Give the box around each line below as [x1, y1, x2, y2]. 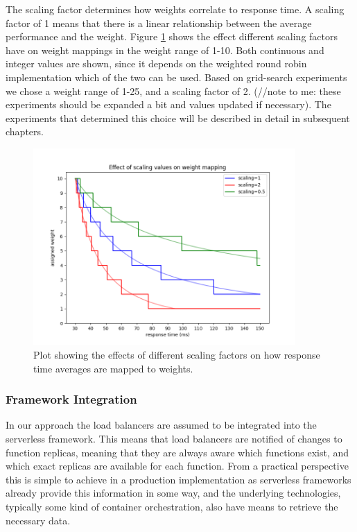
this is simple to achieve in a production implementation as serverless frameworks [6, 472, 351, 486]
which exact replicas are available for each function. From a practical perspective [6, 458, 349, 473]
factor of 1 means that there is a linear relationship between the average [6, 15, 312, 30]
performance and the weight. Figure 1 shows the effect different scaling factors [6, 29, 338, 44]
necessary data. [6, 513, 71, 527]
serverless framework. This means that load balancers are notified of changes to [6, 431, 342, 445]
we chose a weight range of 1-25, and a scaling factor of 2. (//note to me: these [6, 83, 341, 98]
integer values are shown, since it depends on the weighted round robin [6, 56, 307, 71]
